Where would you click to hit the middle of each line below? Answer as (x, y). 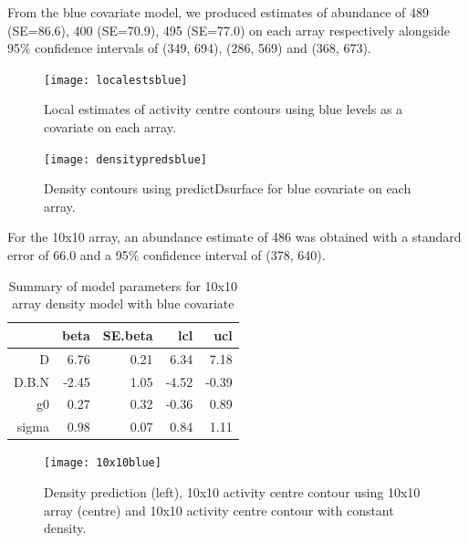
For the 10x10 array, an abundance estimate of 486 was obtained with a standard (234, 237)
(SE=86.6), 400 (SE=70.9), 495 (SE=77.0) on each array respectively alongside (229, 30)
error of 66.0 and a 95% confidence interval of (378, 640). (167, 255)
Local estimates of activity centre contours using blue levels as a (224, 109)
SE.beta (128, 334)
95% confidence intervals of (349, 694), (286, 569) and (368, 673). (189, 48)
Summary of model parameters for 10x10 (123, 285)
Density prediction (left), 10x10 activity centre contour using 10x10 (232, 491)
